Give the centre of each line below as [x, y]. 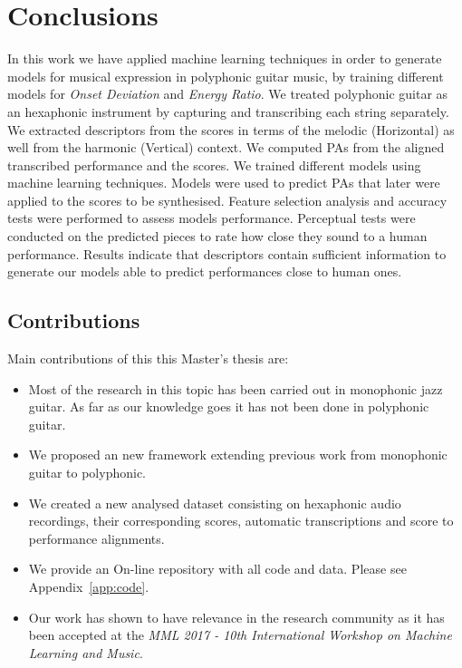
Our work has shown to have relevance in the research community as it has [236, 617]
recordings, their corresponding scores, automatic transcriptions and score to [241, 521]
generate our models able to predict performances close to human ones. [205, 271]
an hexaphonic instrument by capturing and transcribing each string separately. [228, 111]
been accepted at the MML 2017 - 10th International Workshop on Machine [240, 635]
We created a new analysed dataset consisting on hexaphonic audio [215, 503]
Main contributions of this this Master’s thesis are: [148, 358]
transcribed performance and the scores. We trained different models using [214, 165]
